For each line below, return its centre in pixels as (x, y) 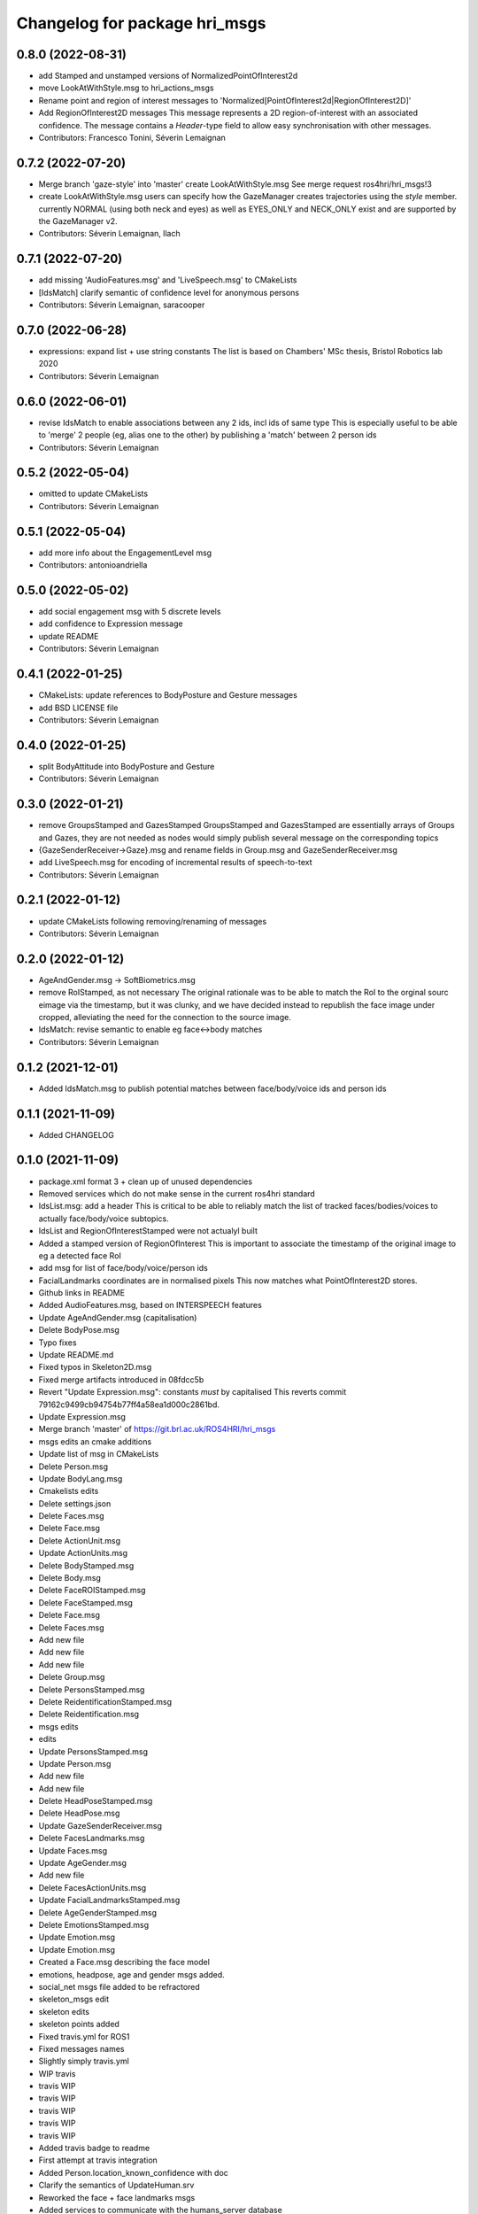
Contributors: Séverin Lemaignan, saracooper (122, 305)
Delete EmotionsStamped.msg (94, 1924)
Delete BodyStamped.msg (86, 1565)
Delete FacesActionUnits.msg (93, 1887)
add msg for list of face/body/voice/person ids (123, 1268)
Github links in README (82, 1293)
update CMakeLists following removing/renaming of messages (153, 921)
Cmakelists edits (69, 1491)
